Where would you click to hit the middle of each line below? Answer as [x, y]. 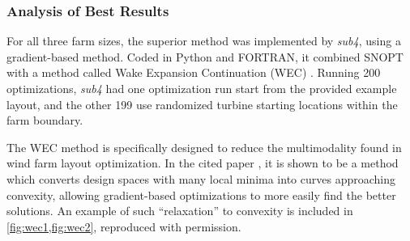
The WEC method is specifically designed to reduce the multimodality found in [204, 147]
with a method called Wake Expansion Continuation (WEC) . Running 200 [194, 72]
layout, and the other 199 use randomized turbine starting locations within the [202, 104]
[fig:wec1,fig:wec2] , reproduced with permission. [124, 226]
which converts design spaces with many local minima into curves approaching [201, 178]
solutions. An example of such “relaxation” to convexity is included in [180, 211]
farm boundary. [45, 120]
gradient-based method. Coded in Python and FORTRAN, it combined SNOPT [205, 56]
